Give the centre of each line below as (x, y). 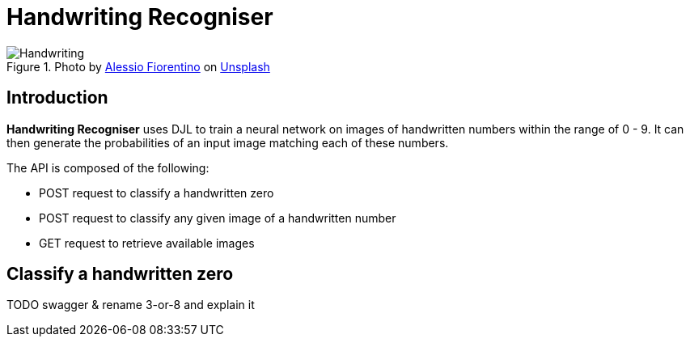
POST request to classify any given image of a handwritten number (218, 218)
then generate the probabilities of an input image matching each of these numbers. (228, 142)
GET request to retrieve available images (147, 243)
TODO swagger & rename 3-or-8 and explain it (131, 305)
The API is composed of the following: (108, 167)
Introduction (57, 98)
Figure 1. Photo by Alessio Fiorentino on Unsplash (138, 66)
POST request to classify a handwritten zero (157, 193)
